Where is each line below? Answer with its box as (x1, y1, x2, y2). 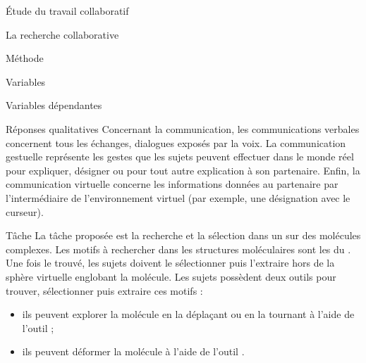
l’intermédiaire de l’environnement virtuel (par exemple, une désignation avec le (6, 190, 350, 205)
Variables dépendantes (6, 98, 102, 113)
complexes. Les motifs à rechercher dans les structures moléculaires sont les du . (6, 241, 351, 256)
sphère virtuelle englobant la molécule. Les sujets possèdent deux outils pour (6, 269, 336, 284)
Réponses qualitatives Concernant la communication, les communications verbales (6, 121, 360, 136)
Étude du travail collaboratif (6, 4, 129, 18)
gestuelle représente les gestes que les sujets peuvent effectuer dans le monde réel (6, 149, 354, 164)
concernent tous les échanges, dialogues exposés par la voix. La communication (6, 135, 346, 150)
